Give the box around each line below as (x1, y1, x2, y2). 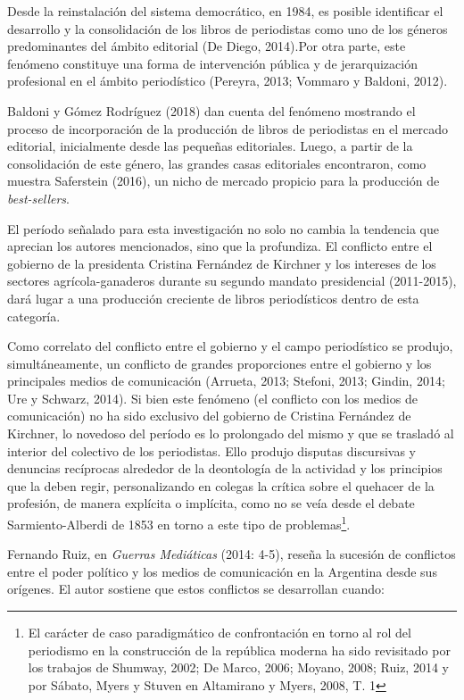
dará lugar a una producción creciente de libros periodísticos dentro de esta (7, 288, 419, 307)
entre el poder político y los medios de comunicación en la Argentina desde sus (7, 562, 437, 580)
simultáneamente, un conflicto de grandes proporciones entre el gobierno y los (7, 354, 432, 372)
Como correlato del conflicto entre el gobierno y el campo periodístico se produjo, (7, 337, 453, 355)
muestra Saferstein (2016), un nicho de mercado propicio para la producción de (7, 171, 440, 190)
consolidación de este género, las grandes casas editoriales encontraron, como (7, 154, 427, 172)
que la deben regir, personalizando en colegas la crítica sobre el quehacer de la (7, 476, 435, 495)
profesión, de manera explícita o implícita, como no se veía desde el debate (7, 494, 415, 512)
